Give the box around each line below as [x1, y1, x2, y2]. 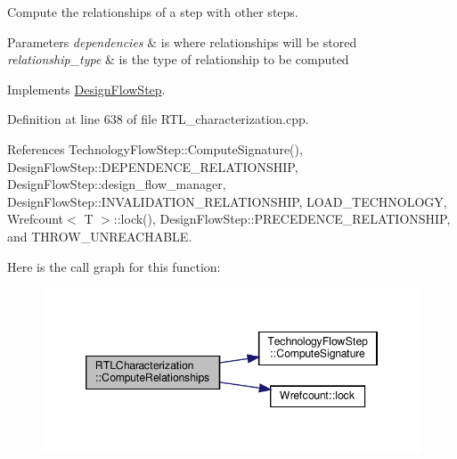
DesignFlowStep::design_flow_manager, [7, 175, 226, 193]
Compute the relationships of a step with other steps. [7, 3, 298, 20]
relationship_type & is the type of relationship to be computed [7, 50, 349, 69]
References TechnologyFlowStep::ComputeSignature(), [7, 139, 303, 158]
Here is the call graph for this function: [7, 257, 221, 275]
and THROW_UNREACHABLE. [7, 226, 192, 245]
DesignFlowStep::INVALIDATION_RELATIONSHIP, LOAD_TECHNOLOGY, [7, 192, 447, 210]
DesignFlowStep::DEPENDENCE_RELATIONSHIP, [7, 157, 298, 176]
